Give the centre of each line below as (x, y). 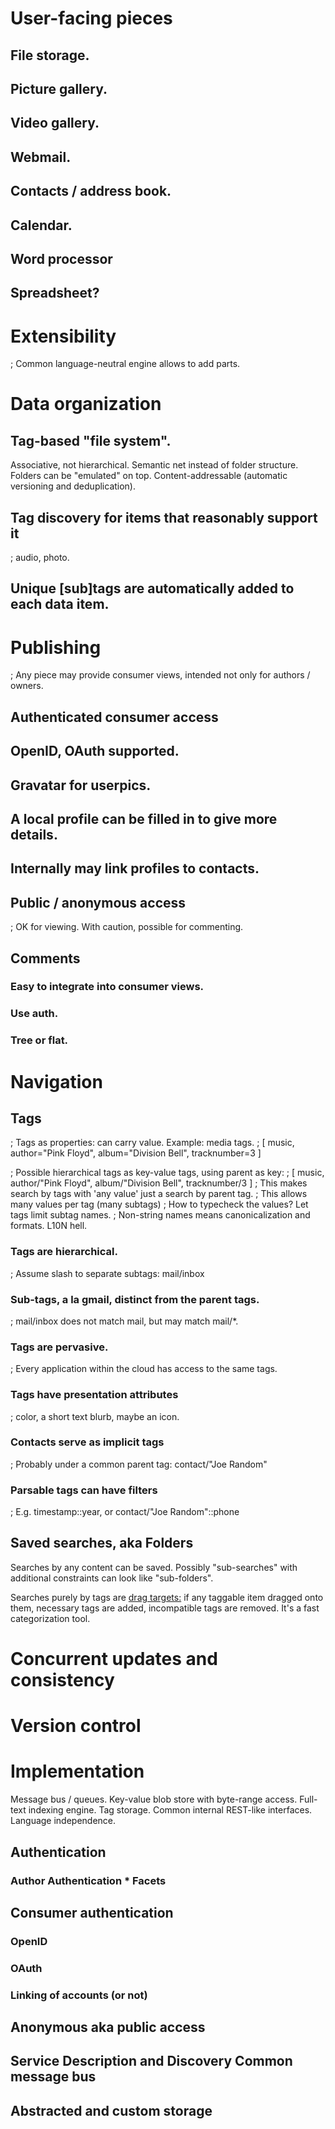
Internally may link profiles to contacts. (135, 868)
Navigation (56, 1081)
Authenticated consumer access (114, 717)
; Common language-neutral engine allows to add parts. (125, 364)
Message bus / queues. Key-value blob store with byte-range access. (154, 1799)
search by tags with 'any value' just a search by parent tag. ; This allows (159, 1194)
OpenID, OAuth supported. (95, 751)
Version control (76, 1726)
